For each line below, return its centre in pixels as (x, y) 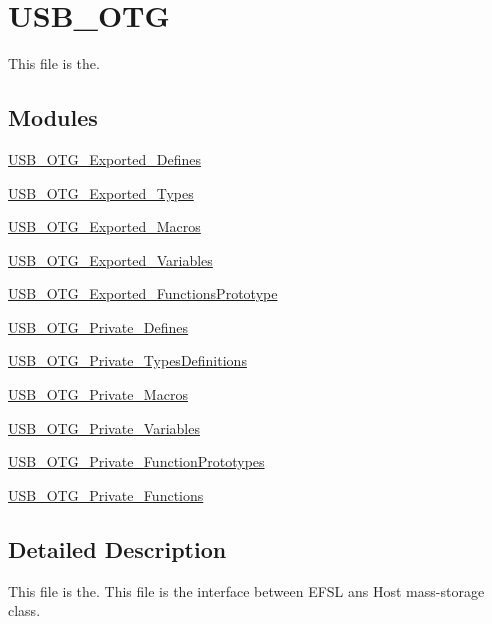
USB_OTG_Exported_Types (101, 192)
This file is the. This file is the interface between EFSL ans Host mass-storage (246, 590)
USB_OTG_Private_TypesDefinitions (127, 360)
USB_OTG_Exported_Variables (110, 259)
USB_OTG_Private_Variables (104, 427)
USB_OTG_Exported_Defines (104, 158)
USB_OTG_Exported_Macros (104, 226)
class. (24, 610)
